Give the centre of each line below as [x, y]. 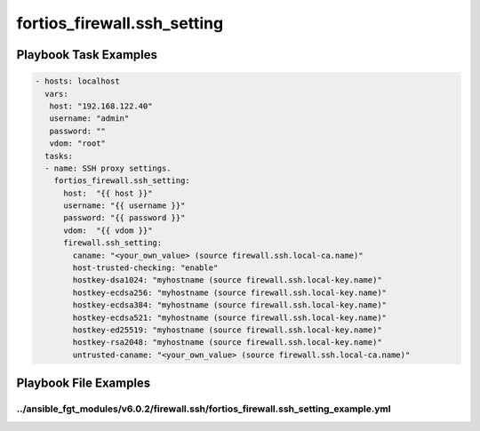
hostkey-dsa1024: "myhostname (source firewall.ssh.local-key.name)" [227, 280]
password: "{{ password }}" [124, 218]
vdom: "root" [78, 144]
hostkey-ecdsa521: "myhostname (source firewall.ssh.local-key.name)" [229, 317]
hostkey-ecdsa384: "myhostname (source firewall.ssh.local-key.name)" [229, 305]
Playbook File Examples [84, 383]
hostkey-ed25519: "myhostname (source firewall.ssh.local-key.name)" [227, 330]
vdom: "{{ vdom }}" [108, 230]
